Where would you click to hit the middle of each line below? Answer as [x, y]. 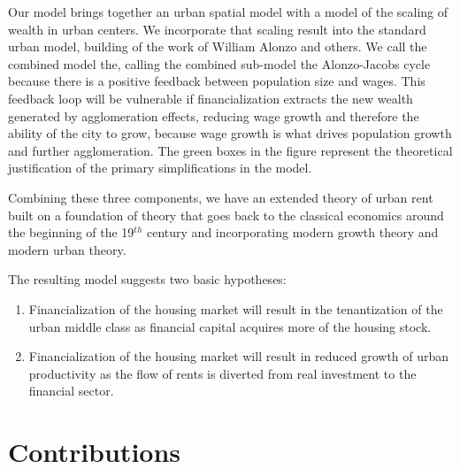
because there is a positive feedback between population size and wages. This [217, 81]
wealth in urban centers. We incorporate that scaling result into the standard [217, 29]
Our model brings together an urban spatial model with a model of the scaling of [228, 12]
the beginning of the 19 [71, 232]
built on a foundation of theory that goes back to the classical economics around [226, 215]
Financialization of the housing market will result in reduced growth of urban [239, 356]
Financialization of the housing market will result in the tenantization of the [236, 308]
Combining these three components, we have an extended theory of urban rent [221, 197]
